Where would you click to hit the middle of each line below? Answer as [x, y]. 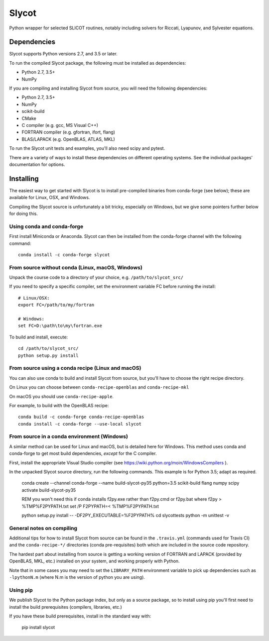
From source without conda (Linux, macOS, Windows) [76, 267]
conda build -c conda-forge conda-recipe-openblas [81, 417]
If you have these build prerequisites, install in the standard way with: [80, 616]
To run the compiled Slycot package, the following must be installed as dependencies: [98, 63]
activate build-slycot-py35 [49, 490]
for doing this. [24, 214]
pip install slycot [38, 628]
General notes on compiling [43, 528]
